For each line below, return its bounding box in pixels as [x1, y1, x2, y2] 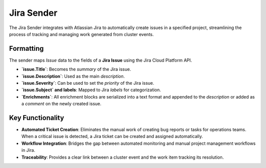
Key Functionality [9, 114, 64, 122]
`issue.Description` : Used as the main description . [21, 73, 125, 79]
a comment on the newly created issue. [21, 101, 102, 107]
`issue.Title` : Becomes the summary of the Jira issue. [21, 67, 132, 72]
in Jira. [21, 147, 35, 153]
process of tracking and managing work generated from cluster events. [9, 31, 154, 37]
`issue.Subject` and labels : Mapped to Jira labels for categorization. [21, 87, 161, 93]
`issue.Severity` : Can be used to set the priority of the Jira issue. [21, 80, 155, 86]
